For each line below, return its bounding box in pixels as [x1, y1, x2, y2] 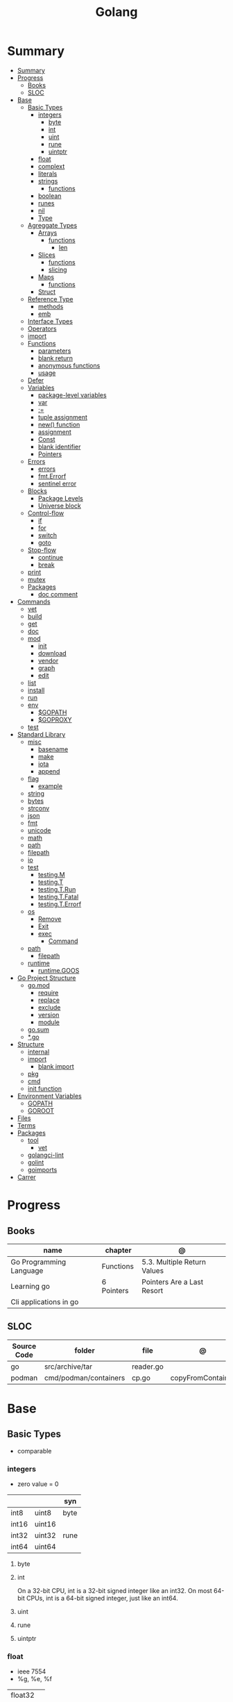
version [37, 1010, 60, 1019]
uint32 [34, 1530, 57, 1540]
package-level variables [37, 390, 107, 399]
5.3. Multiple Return [141, 1257, 207, 1267]
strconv [27, 803, 50, 812]
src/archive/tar [44, 1362, 93, 1371]
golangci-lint [27, 1151, 64, 1159]
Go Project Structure [17, 974, 76, 982]
